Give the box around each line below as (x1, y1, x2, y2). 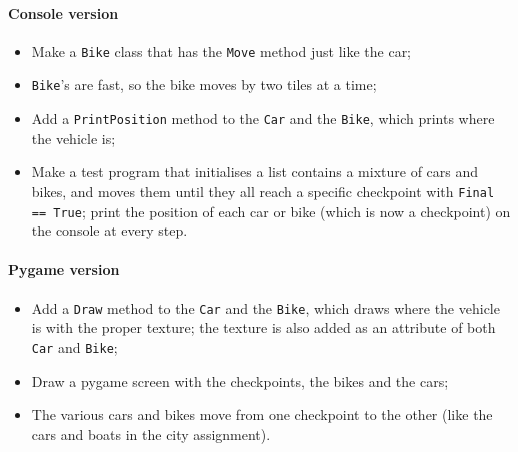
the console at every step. (31, 220, 188, 241)
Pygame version (8, 259, 120, 280)
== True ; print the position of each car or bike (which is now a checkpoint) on (31, 200, 511, 221)
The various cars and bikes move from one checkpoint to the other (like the (31, 404, 493, 425)
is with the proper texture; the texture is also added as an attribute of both (31, 317, 496, 338)
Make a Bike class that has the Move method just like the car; (31, 40, 412, 61)
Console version (8, 2, 119, 23)
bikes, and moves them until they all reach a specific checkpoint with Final (31, 180, 495, 201)
